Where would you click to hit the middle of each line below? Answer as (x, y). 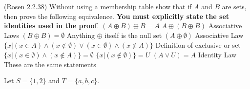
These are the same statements (50, 64)
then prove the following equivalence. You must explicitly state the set (117, 16)
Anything (81, 35)
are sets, (234, 6)
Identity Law (217, 54)
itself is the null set (133, 35)
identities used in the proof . (52, 26)
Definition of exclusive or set (198, 44)
